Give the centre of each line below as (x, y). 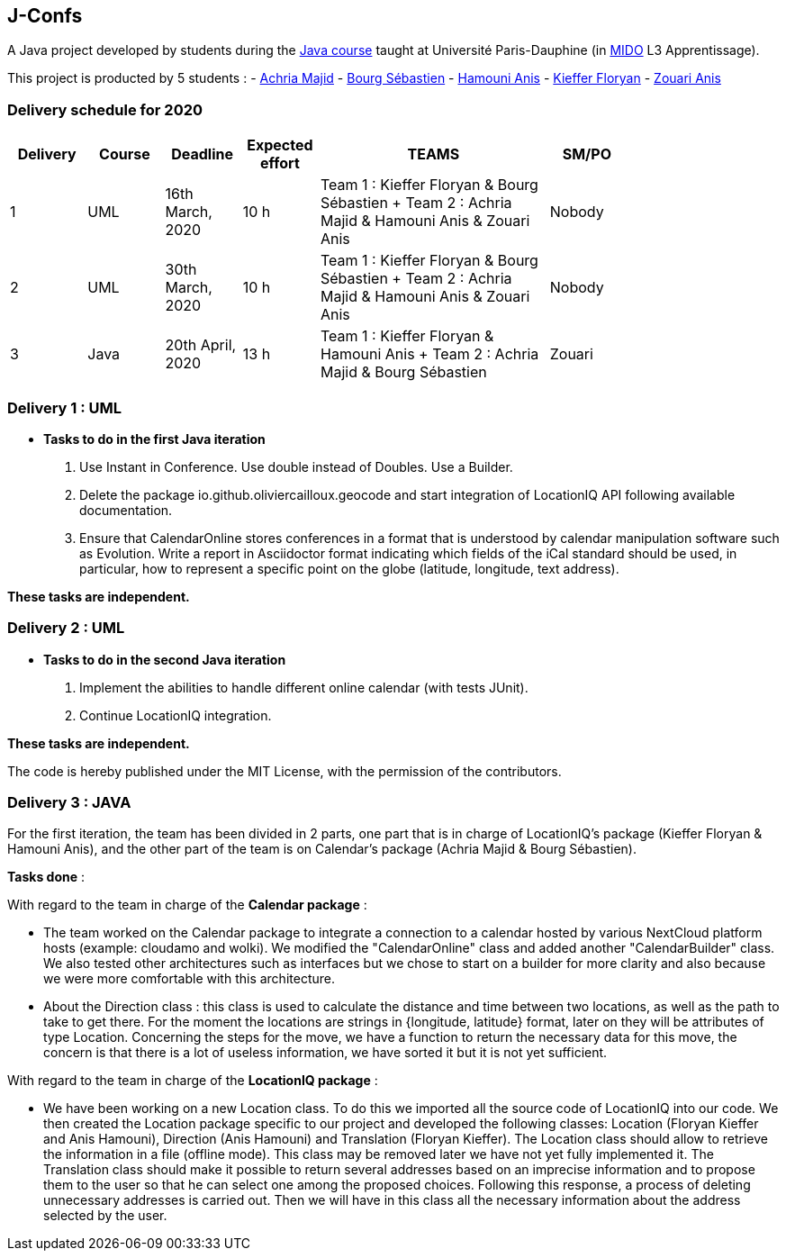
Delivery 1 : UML (65, 407)
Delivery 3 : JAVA (69, 803)
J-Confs (45, 16)
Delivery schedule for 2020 (105, 109)
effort (280, 163)
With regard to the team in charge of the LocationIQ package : (193, 1081)
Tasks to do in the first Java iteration (154, 439)
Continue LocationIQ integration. (176, 715)
